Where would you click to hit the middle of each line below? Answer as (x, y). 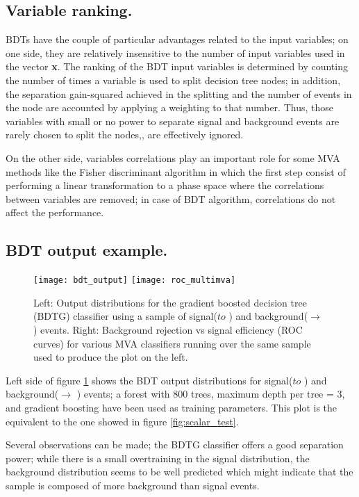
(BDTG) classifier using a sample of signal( (125, 316)
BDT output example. (87, 250)
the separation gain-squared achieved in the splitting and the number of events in (179, 93)
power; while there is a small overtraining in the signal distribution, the (158, 458)
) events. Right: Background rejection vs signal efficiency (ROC (168, 329)
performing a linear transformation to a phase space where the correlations (165, 185)
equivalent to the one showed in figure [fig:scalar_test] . (122, 421)
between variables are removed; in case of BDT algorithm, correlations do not (171, 198)
